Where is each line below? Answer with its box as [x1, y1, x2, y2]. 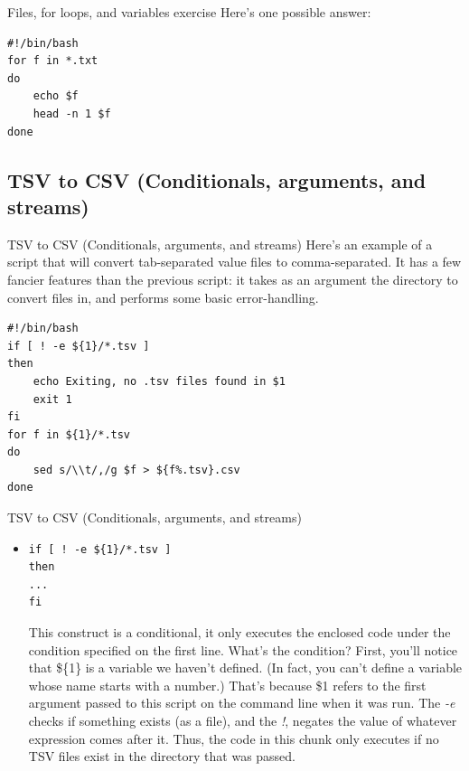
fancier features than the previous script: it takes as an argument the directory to [7, 269, 458, 288]
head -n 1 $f [33, 107, 111, 120]
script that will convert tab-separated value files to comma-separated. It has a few [7, 252, 462, 271]
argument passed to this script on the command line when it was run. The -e [28, 693, 455, 712]
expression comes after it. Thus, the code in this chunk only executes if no [28, 729, 439, 747]
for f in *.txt [7, 54, 98, 68]
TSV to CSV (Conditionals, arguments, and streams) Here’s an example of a [7, 234, 433, 253]
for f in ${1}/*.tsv [7, 428, 131, 441]
